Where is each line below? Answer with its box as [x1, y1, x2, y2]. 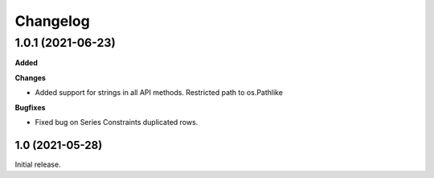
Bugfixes [14, 102, 46, 112]
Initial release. [14, 159, 61, 169]
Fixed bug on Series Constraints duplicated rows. [35, 117, 199, 126]
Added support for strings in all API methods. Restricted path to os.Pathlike [35, 88, 283, 97]
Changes [14, 72, 46, 82]
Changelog [14, 12, 90, 30]
